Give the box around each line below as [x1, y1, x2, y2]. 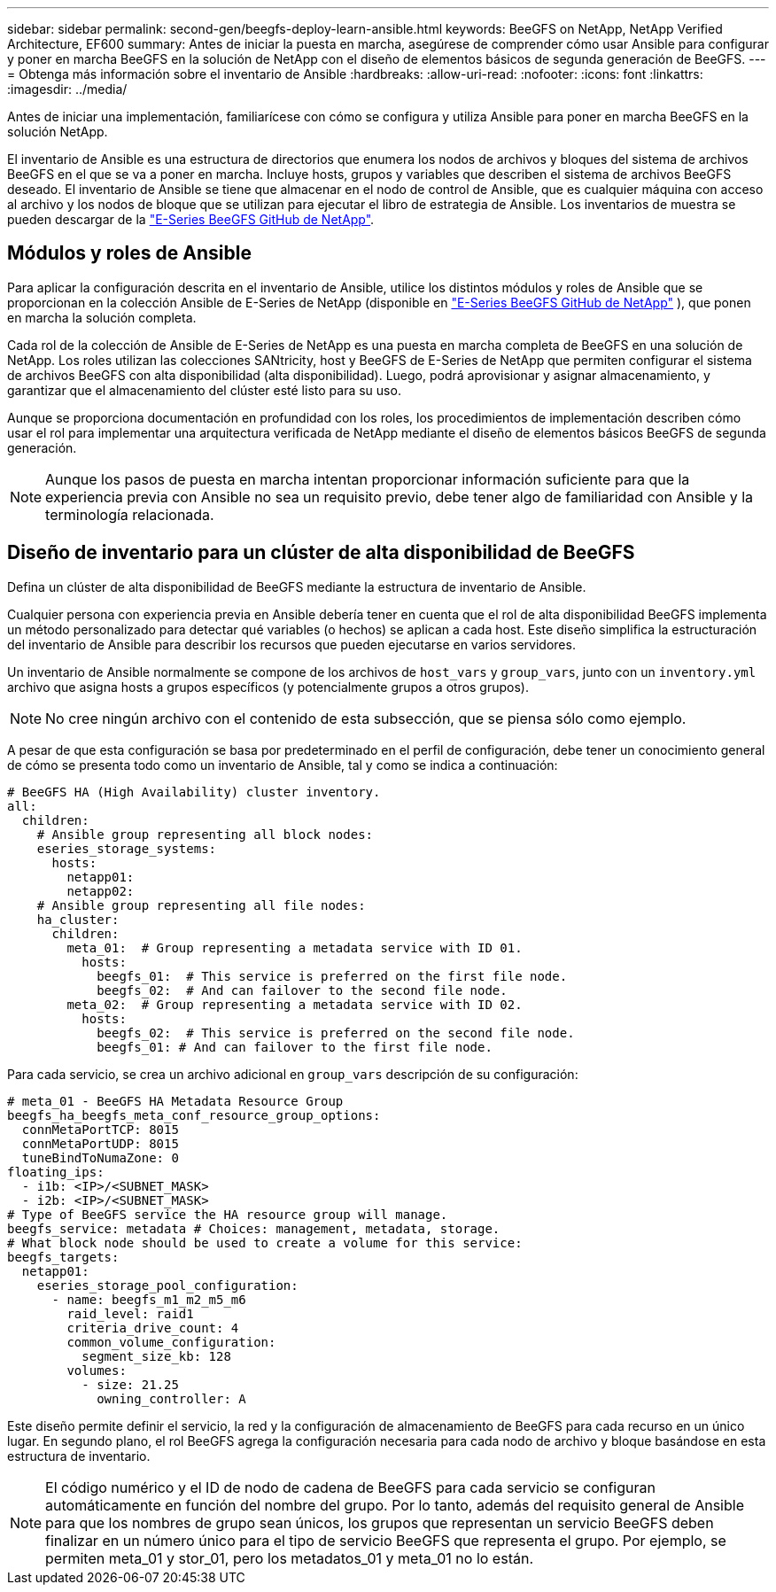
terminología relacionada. [45, 505, 214, 524]
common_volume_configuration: [66, 1334, 276, 1349]
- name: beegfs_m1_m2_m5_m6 [51, 1292, 246, 1307]
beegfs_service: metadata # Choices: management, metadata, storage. [7, 1221, 501, 1236]
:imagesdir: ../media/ [7, 82, 128, 97]
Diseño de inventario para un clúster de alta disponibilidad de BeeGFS [7, 541, 635, 564]
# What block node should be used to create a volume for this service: [7, 1235, 523, 1250]
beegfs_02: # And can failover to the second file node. [97, 982, 508, 998]
